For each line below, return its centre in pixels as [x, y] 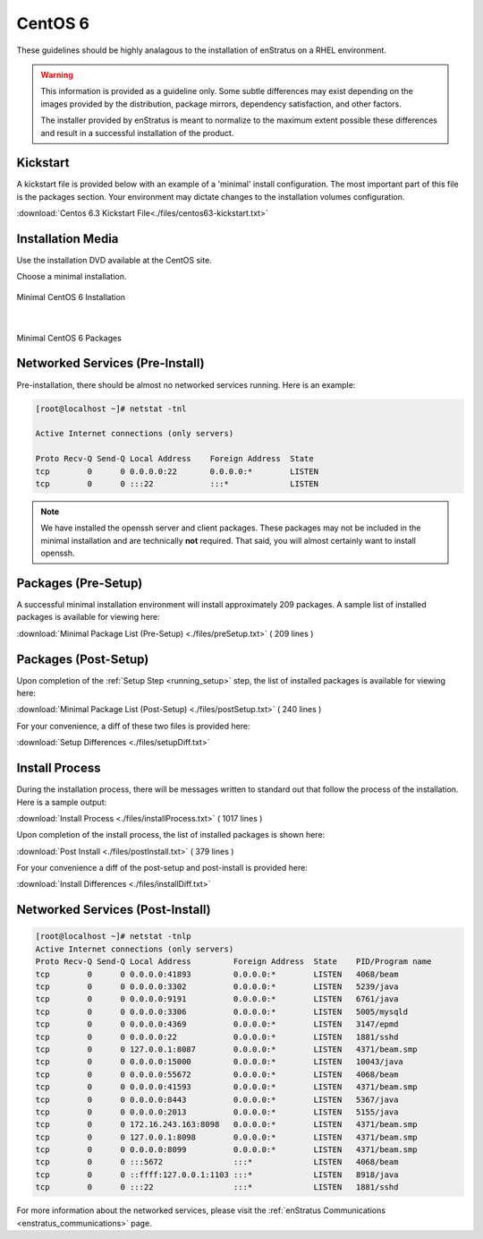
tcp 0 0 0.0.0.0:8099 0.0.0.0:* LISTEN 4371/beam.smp [226, 1150]
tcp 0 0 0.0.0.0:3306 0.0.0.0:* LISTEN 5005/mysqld [222, 1011]
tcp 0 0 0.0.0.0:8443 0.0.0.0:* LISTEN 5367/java [217, 1099]
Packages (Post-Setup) [83, 659]
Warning [57, 74]
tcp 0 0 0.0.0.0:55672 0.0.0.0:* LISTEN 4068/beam [217, 1074]
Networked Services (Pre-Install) [110, 363]
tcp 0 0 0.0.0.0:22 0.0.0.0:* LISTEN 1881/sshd [217, 1037]
